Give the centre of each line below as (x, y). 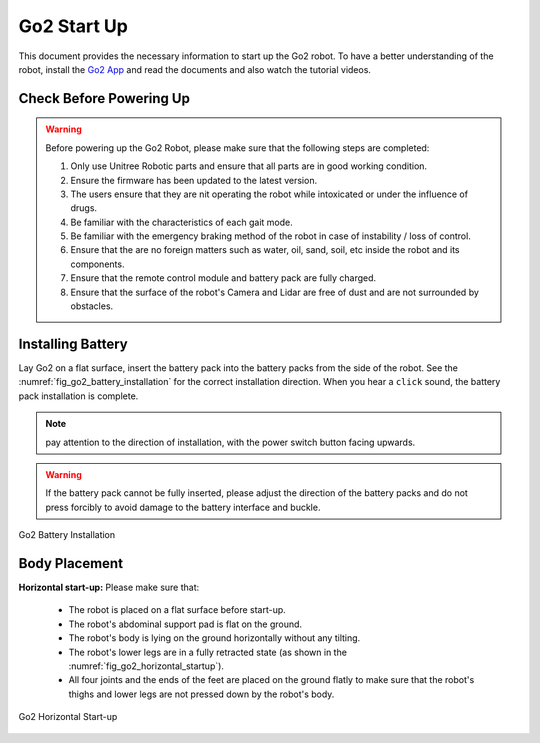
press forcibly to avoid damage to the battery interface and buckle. (183, 507)
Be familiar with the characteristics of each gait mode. (182, 222)
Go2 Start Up (73, 26)
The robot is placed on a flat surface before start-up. (177, 610)
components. (97, 264)
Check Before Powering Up (104, 98)
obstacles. (92, 306)
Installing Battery (73, 343)
